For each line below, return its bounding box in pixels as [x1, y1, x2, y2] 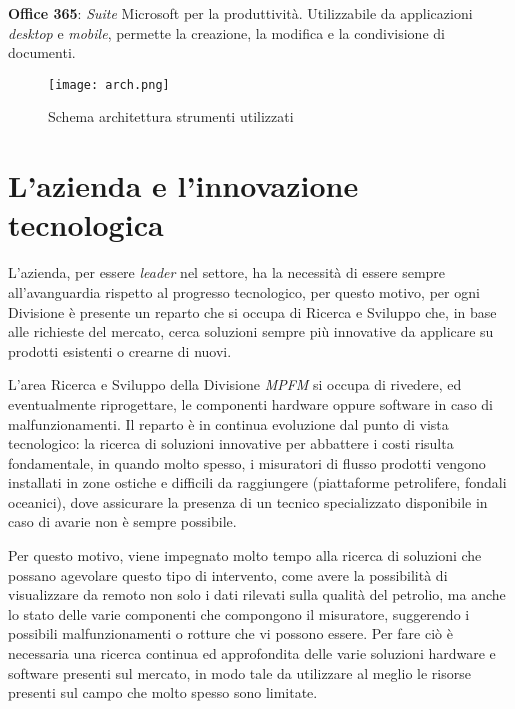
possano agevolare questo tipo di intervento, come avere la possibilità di [8, 564, 448, 585]
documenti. [8, 42, 76, 63]
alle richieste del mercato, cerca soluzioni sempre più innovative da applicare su [8, 321, 494, 342]
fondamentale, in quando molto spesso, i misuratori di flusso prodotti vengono [8, 452, 486, 473]
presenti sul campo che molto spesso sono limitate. [8, 682, 318, 703]
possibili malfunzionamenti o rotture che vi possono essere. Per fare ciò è [8, 623, 453, 644]
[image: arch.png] [48, 77, 170, 92]
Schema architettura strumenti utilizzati [48, 106, 294, 127]
